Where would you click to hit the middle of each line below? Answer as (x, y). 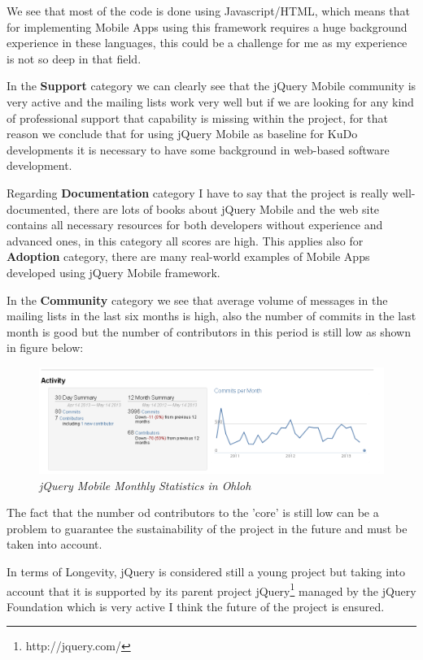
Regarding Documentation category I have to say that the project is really (198, 192)
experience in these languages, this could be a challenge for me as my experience (207, 43)
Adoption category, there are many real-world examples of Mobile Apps (188, 256)
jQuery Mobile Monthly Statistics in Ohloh (145, 485)
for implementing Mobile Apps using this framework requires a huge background (207, 26)
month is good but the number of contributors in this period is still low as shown (209, 331)
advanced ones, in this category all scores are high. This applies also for (185, 240)
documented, (38, 208)
